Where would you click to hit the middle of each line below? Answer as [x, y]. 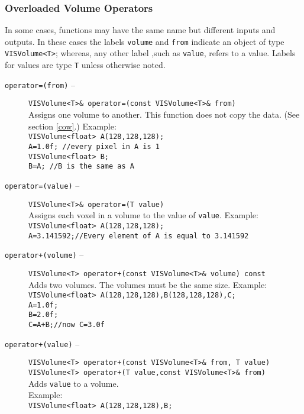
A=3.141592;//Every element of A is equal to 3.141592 [139, 236]
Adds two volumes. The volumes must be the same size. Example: [148, 284]
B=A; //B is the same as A [81, 166]
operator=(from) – [40, 84]
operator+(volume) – [44, 255]
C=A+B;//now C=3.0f [67, 325]
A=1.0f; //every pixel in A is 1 [94, 146]
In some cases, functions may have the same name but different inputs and [140, 30]
